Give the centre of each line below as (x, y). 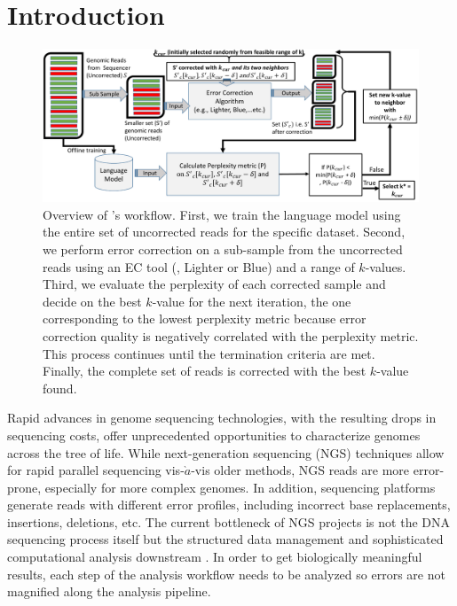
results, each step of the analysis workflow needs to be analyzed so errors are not (226, 574)
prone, (24, 487)
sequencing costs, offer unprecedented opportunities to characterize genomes (214, 435)
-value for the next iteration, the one (252, 301)
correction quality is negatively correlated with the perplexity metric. (231, 335)
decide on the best (92, 301)
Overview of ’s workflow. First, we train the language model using (222, 214)
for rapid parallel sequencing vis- (96, 470)
